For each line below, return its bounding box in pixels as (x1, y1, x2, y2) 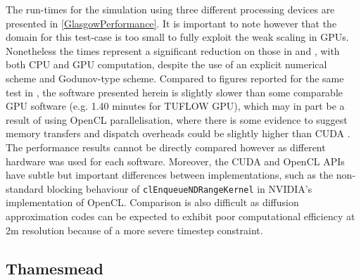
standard (6, 181, 44, 196)
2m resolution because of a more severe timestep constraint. (6, 222, 263, 237)
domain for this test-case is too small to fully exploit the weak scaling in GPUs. (6, 30, 349, 44)
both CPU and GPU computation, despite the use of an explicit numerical (6, 57, 327, 72)
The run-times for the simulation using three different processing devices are (6, 2, 335, 16)
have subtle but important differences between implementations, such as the (6, 167, 334, 182)
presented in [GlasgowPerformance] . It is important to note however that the (6, 15, 337, 30)
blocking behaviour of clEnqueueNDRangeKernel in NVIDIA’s (46, 181, 312, 196)
